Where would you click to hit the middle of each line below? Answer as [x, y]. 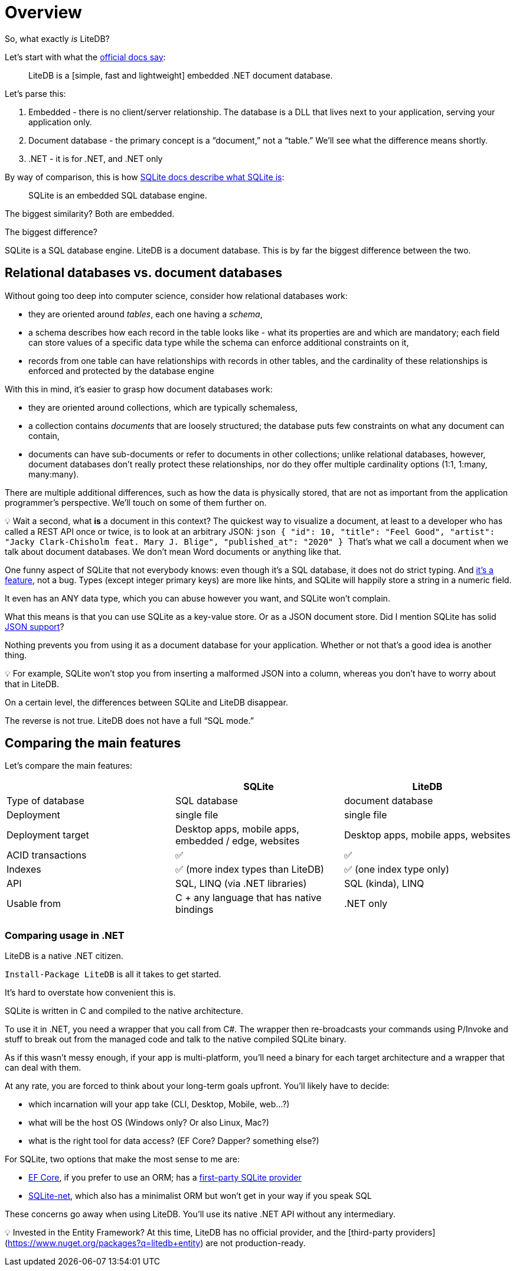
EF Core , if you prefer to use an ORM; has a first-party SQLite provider [165, 1178]
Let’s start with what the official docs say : [85, 57]
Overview [43, 12]
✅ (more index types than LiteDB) [249, 869]
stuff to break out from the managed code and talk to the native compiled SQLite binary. [176, 1039]
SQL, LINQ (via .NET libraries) [241, 884]
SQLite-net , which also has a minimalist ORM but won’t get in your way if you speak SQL [200, 1196]
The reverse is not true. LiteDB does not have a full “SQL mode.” [129, 720]
